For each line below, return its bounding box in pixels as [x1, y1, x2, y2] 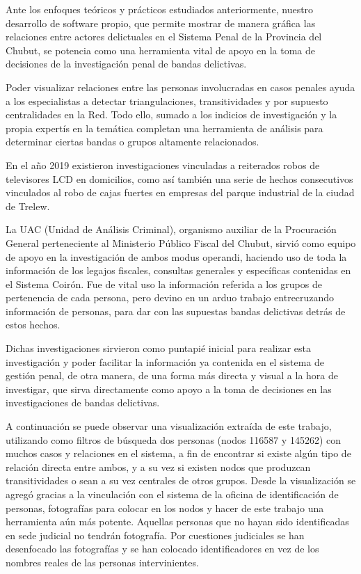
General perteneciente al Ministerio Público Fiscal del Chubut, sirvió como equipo [6, 235, 356, 250]
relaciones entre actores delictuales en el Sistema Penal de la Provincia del [6, 29, 322, 44]
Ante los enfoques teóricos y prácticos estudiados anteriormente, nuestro [6, 2, 314, 16]
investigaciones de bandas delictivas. [6, 395, 160, 410]
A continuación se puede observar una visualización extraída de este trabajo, [6, 419, 332, 433]
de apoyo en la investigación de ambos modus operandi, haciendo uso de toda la [6, 249, 347, 264]
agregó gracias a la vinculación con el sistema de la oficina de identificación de [6, 487, 339, 501]
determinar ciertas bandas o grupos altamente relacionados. [6, 134, 259, 149]
